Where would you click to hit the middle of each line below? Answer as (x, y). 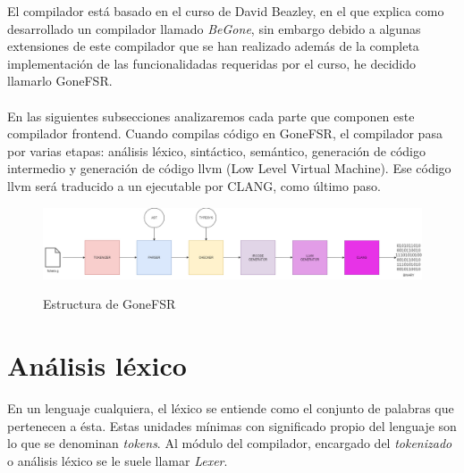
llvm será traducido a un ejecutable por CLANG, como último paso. (194, 185)
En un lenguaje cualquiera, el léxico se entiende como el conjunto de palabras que (231, 408)
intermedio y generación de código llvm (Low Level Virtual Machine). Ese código (229, 168)
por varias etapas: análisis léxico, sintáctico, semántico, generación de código (216, 150)
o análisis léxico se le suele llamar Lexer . (118, 460)
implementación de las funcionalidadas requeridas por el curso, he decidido (212, 63)
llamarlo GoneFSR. (60, 81)
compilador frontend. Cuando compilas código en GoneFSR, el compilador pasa (225, 133)
